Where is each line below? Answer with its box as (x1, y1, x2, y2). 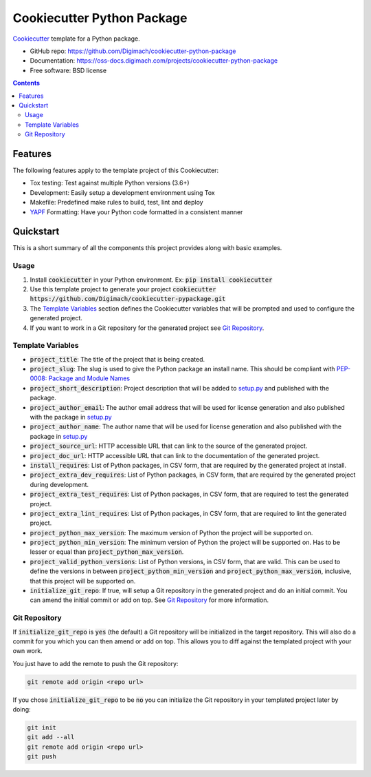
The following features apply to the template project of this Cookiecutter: (12, 166, 219, 174)
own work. (12, 647, 43, 655)
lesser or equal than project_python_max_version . (30, 548, 184, 556)
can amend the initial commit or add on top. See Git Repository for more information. (30, 596, 269, 604)
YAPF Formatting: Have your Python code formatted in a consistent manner (30, 207, 243, 216)
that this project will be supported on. (30, 577, 136, 585)
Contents (12, 79, 41, 87)
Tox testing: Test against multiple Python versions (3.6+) (30, 179, 190, 187)
